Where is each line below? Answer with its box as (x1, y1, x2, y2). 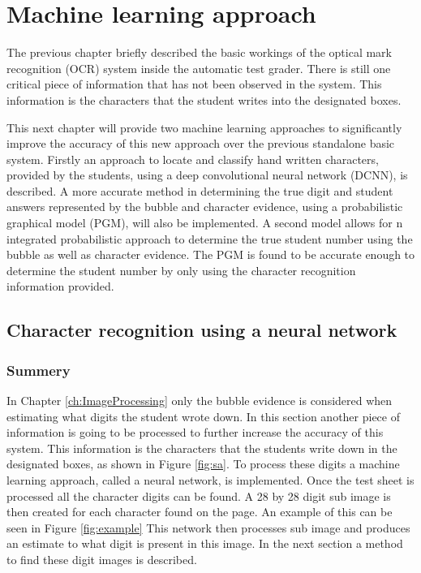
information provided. (6, 278, 114, 295)
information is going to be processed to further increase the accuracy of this (6, 424, 384, 441)
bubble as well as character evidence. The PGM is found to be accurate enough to (6, 246, 415, 263)
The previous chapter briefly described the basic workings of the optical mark (6, 44, 392, 61)
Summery (6, 360, 71, 380)
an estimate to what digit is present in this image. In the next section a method (6, 535, 403, 552)
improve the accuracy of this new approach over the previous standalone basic (6, 135, 395, 152)
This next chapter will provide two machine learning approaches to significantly (6, 118, 402, 136)
